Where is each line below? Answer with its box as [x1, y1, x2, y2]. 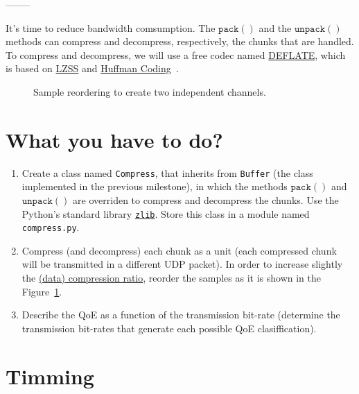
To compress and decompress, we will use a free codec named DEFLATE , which [6, 47, 346, 62]
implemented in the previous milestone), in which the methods [21, 179, 288, 194]
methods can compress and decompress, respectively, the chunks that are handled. [6, 34, 354, 49]
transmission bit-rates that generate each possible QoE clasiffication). [21, 320, 317, 335]
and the [259, 20, 292, 35]
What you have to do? [6, 125, 223, 153]
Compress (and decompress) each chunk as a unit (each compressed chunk [21, 243, 337, 257]
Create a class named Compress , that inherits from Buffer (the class [21, 165, 313, 180]
